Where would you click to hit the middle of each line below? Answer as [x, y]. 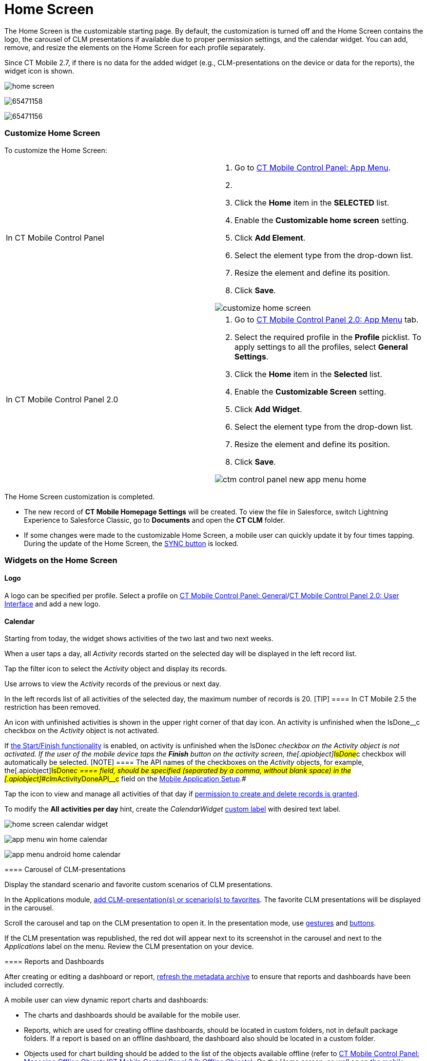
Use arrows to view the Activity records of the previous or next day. [113, 684]
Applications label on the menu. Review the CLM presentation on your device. [129, 947]
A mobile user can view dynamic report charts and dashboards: [107, 1000]
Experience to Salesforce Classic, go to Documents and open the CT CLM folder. [155, 520]
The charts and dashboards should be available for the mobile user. [132, 1015]
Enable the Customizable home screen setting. [322, 220]
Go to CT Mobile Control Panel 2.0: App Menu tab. [327, 319]
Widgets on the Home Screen [61, 560]
